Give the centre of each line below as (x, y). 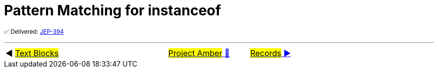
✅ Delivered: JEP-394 (34, 32)
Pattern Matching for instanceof (112, 10)
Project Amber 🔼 (199, 53)
